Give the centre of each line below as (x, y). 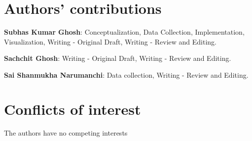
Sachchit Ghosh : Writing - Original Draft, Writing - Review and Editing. (118, 58)
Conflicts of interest (72, 109)
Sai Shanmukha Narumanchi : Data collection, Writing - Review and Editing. (126, 74)
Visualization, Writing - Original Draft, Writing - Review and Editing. (110, 41)
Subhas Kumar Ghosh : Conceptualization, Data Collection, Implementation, (124, 32)
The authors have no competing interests (66, 132)
